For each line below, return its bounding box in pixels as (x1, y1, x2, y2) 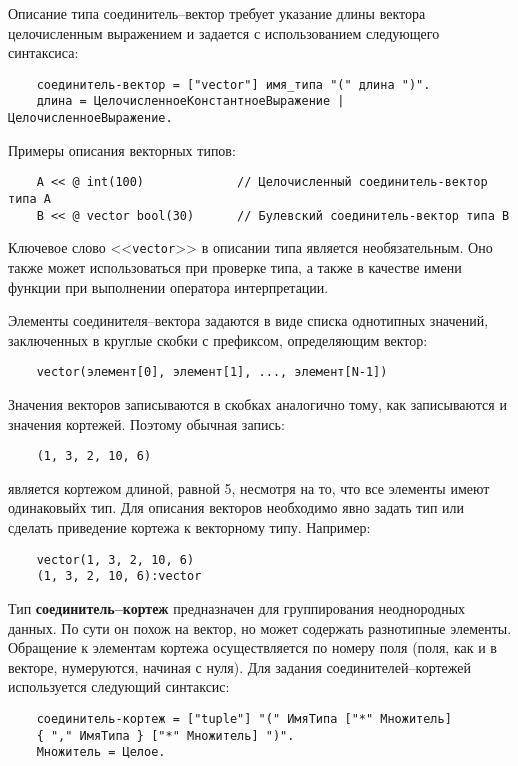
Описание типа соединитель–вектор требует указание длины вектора (8, 3, 426, 23)
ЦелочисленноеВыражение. (8, 111, 173, 126)
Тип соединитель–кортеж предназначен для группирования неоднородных (8, 597, 466, 618)
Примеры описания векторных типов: (8, 139, 236, 160)
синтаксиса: (8, 42, 79, 63)
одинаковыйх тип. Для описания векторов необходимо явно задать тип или (8, 497, 465, 518)
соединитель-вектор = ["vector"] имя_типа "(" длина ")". (36, 77, 431, 92)
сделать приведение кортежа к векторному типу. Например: (8, 517, 371, 538)
